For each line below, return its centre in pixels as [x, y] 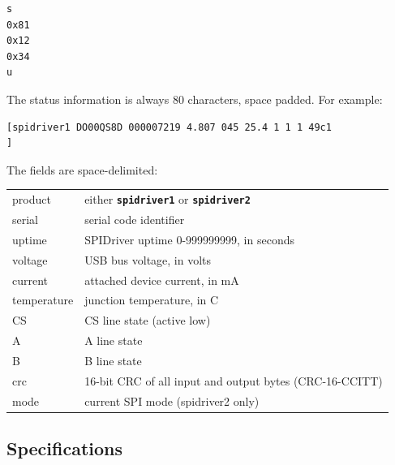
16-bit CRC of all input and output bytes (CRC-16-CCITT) [234, 380]
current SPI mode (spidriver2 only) [172, 400]
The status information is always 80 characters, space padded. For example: [195, 99]
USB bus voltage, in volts [148, 259]
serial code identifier [135, 219]
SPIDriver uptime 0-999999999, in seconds [189, 239]
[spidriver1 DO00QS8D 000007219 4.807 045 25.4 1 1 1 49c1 [169, 127]
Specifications [65, 448]
